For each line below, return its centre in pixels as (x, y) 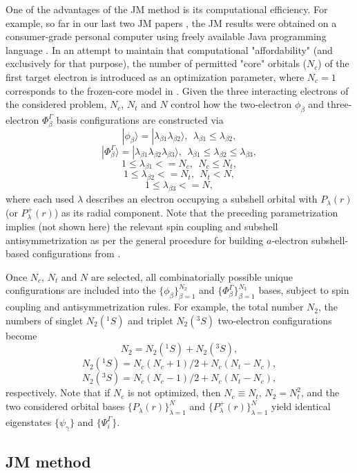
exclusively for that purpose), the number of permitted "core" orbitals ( (156, 63)
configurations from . (76, 253)
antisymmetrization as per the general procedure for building (135, 240)
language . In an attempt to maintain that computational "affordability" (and (169, 49)
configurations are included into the (81, 290)
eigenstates (29, 421)
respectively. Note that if (58, 392)
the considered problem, (56, 104)
